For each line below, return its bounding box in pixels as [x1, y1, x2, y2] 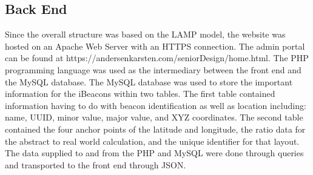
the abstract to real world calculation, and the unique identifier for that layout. [5, 134, 300, 147]
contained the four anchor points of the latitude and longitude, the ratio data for [5, 122, 306, 135]
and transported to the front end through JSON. [5, 158, 186, 171]
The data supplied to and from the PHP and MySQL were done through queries [5, 147, 304, 159]
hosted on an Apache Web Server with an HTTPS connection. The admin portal [5, 39, 305, 52]
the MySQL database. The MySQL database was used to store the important [5, 75, 293, 88]
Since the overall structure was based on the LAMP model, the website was [5, 28, 286, 41]
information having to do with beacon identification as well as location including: [5, 99, 306, 111]
